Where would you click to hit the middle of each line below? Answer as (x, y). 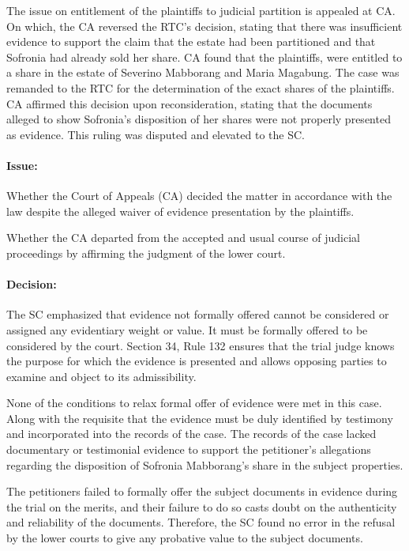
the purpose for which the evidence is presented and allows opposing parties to (197, 361)
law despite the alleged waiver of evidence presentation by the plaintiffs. (180, 211)
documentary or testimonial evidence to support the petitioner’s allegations (189, 449)
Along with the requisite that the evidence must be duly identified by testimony (200, 418)
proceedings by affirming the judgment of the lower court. (146, 253)
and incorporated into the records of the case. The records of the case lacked (191, 434)
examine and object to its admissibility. (101, 376)
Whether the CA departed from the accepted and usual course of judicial (183, 238)
